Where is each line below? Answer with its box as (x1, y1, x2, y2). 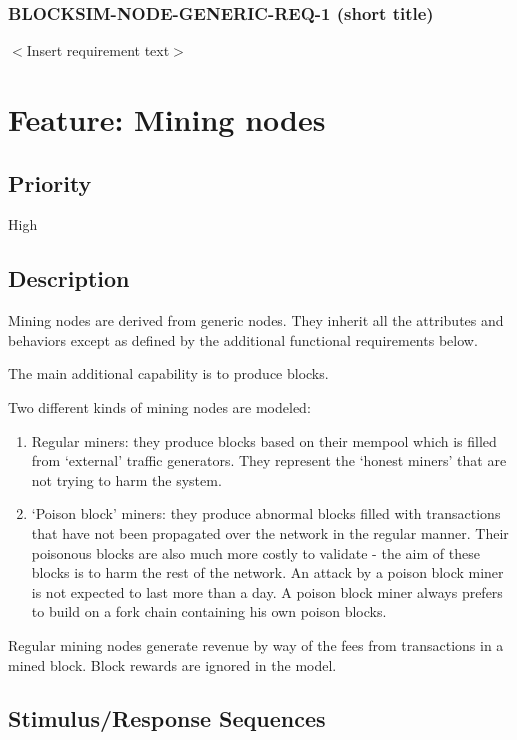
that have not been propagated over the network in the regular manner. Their (31, 522, 509, 543)
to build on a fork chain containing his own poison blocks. (31, 601, 387, 622)
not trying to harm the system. (31, 469, 222, 490)
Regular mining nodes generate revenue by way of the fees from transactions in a (8, 634, 504, 655)
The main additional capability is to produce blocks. (8, 363, 329, 384)
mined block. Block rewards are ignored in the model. (8, 654, 337, 675)
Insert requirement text (26, 40, 170, 61)
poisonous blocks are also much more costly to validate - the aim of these (31, 542, 480, 563)
